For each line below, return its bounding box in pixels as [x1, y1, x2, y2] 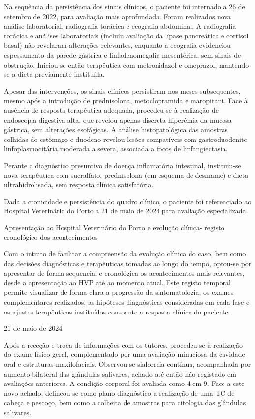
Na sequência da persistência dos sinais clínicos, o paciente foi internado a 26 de [4, 1, 245, 11]
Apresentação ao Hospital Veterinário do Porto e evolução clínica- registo [4, 222, 224, 232]
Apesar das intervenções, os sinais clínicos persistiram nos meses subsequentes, [4, 85, 241, 96]
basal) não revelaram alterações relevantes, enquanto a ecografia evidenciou [4, 40, 231, 50]
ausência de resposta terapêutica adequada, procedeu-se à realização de [4, 105, 219, 115]
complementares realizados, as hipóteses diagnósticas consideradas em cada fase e [4, 297, 250, 307]
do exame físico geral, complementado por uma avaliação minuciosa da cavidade [4, 349, 245, 359]
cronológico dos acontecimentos [4, 232, 98, 242]
